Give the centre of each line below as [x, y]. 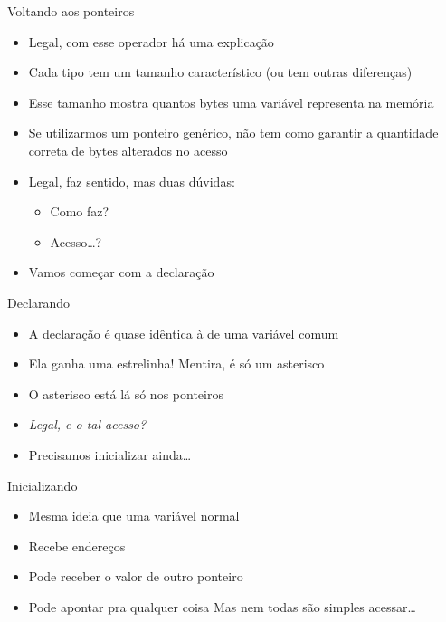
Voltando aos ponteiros [71, 11]
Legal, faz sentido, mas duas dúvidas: [132, 181]
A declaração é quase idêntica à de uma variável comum [184, 333]
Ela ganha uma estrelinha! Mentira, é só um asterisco [176, 364]
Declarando [39, 302]
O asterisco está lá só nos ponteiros [126, 393]
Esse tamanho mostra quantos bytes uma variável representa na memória [231, 102]
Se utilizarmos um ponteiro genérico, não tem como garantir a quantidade [233, 133]
